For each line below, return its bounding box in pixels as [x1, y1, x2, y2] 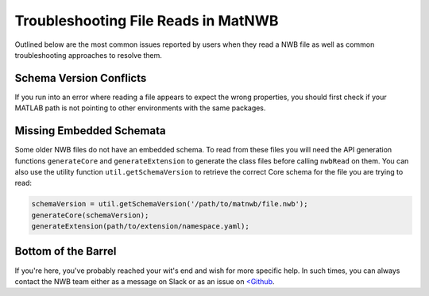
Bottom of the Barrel [14, 244, 117, 258]
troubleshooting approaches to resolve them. [14, 50, 163, 60]
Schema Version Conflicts [14, 71, 147, 85]
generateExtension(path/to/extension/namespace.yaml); [31, 222, 249, 231]
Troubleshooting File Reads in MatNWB [14, 12, 279, 29]
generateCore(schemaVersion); [31, 210, 149, 220]
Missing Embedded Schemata [14, 124, 166, 138]
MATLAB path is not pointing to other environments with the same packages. [14, 103, 266, 113]
